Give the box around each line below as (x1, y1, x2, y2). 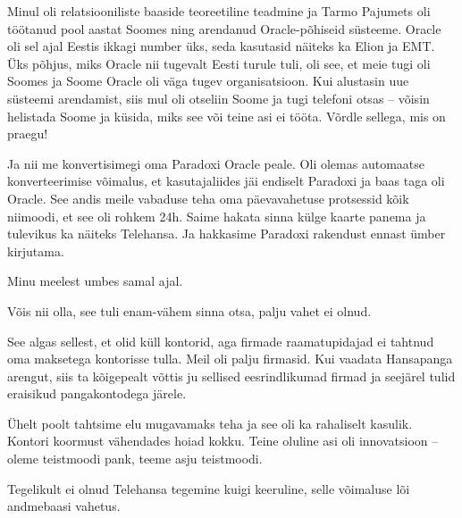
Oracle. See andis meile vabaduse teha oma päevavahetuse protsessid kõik (7, 188, 409, 207)
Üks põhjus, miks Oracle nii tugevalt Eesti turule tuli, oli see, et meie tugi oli (7, 54, 431, 72)
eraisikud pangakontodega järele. (7, 384, 187, 403)
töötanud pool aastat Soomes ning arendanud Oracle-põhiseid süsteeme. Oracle (7, 19, 441, 38)
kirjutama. (7, 241, 64, 260)
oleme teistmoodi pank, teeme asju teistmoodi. (7, 449, 263, 468)
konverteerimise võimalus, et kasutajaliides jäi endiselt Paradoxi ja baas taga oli (7, 171, 445, 190)
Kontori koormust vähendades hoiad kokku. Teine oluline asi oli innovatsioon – (7, 431, 439, 450)
